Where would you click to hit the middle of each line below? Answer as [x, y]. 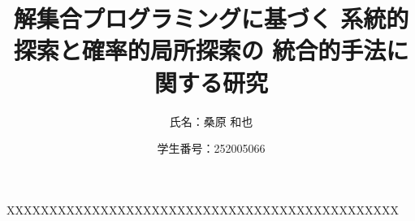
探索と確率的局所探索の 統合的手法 [200, 50]
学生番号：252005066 [211, 148]
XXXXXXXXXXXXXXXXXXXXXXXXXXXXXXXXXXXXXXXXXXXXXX [203, 209]
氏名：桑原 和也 [211, 121]
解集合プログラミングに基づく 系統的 [211, 18]
